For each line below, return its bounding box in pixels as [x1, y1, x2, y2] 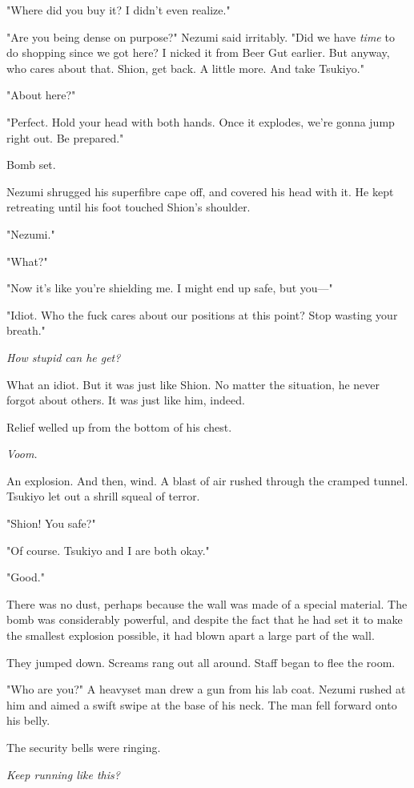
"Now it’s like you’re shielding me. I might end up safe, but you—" [6, 279, 333, 296]
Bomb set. [6, 156, 56, 173]
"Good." [6, 569, 45, 585]
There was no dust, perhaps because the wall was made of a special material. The [6, 595, 408, 612]
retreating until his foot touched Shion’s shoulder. [6, 199, 251, 215]
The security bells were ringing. [6, 739, 161, 755]
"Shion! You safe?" [6, 515, 96, 532]
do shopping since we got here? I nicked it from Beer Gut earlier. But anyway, [6, 44, 390, 61]
